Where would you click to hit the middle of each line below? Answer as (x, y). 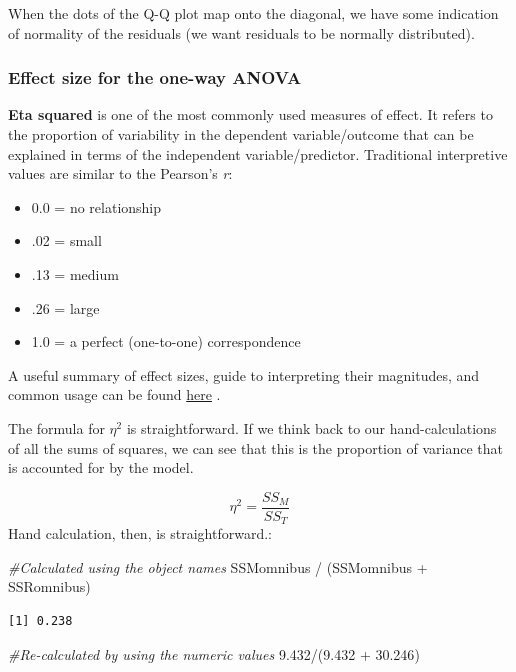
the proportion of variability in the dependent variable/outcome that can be (241, 134)
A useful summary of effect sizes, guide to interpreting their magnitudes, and (244, 374)
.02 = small (66, 240)
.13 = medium (75, 273)
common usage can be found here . (114, 394)
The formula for (56, 427)
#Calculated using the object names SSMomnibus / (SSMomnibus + (218, 566)
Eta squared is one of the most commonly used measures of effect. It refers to (250, 114)
